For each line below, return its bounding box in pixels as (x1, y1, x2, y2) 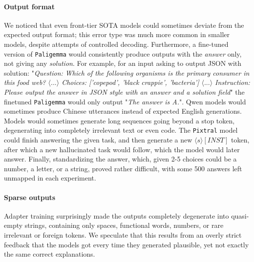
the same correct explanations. (4, 249, 95, 259)
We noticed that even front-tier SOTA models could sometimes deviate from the (4, 20, 244, 30)
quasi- (231, 210, 249, 221)
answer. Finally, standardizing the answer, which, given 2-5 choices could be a (4, 154, 237, 164)
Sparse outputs (4, 192, 56, 202)
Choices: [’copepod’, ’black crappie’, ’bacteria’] (62, 77, 199, 87)
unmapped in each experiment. (4, 173, 96, 183)
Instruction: (215, 77, 250, 87)
